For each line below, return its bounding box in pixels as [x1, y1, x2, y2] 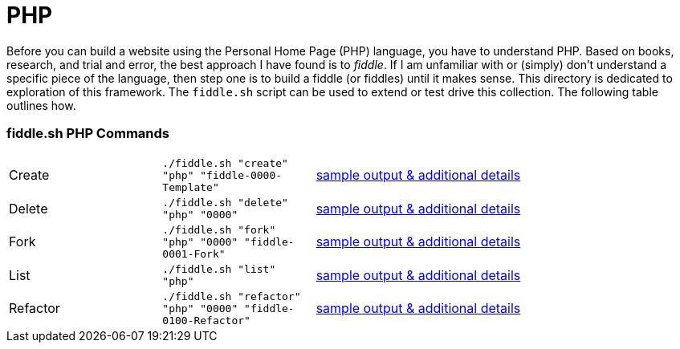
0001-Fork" [162, 247, 226, 260]
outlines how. [6, 98, 76, 112]
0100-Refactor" [162, 314, 250, 327]
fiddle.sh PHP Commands [6, 125, 170, 142]
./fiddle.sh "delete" [162, 196, 288, 209]
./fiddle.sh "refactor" [162, 290, 301, 302]
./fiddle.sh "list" [162, 262, 276, 275]
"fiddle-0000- [200, 168, 283, 181]
